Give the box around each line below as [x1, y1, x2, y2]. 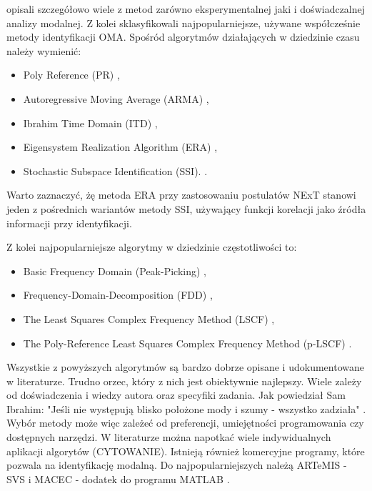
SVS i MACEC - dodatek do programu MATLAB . [6, 471, 230, 486]
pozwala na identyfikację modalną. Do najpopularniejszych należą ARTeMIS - [6, 457, 347, 472]
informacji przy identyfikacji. [6, 215, 132, 230]
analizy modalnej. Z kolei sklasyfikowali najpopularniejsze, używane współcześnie [6, 15, 361, 30]
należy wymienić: [6, 43, 81, 58]
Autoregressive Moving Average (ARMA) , [23, 91, 209, 106]
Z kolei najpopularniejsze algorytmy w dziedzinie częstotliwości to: [6, 239, 297, 254]
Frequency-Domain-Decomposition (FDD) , [23, 287, 213, 302]
